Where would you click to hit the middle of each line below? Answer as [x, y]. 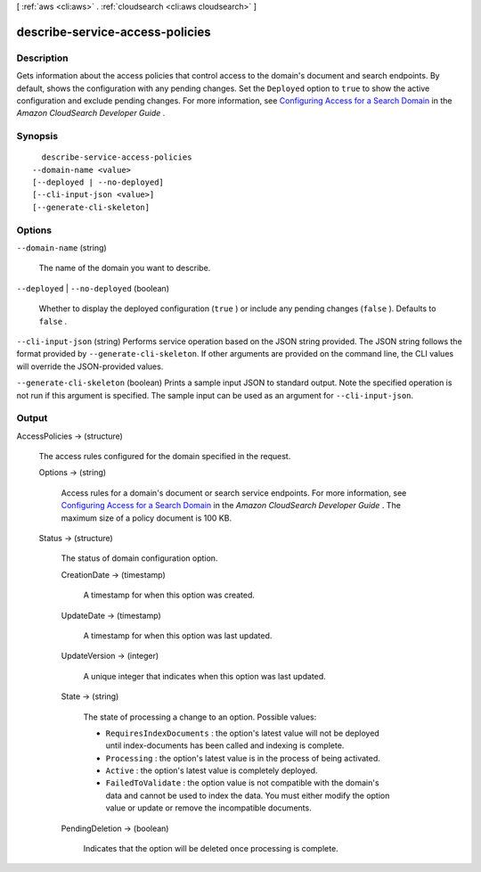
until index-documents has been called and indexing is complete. [225, 745]
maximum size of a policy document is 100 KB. [146, 518]
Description [42, 58]
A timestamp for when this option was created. [169, 595]
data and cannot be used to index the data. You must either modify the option [248, 795]
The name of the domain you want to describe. [125, 268]
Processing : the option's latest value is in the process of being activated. [243, 758]
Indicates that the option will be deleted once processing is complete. [211, 849]
